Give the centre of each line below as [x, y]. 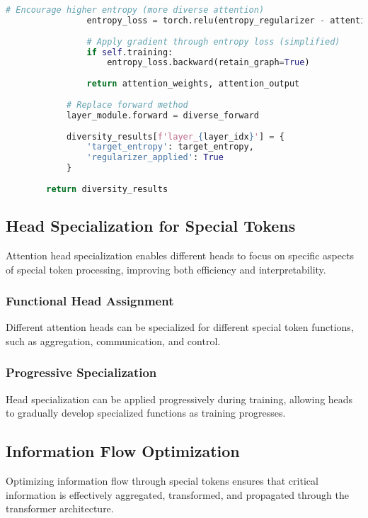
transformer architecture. [60, 508]
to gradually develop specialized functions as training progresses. [146, 413]
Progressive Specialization [81, 372]
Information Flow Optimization [123, 451]
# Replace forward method [127, 105]
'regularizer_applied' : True [155, 158]
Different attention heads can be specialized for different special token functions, [180, 327]
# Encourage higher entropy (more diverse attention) [135, 10]
